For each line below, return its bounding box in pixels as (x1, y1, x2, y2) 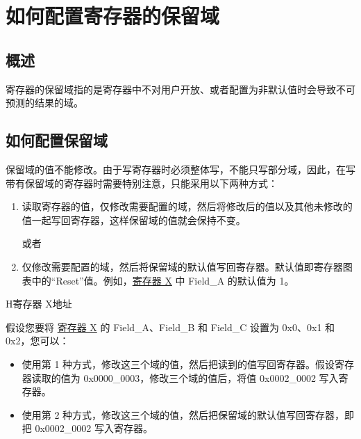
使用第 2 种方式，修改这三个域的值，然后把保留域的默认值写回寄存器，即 (22, 407, 355, 422)
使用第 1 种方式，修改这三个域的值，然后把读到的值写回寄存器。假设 (22, 356, 335, 371)
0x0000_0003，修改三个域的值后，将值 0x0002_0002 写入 (83, 370, 339, 385)
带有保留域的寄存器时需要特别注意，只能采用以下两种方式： (6, 175, 278, 190)
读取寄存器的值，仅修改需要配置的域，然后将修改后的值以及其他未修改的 (22, 199, 353, 214)
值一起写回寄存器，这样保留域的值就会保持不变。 (22, 212, 246, 227)
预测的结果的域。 (6, 95, 83, 110)
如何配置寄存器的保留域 (6, 1, 220, 30)
